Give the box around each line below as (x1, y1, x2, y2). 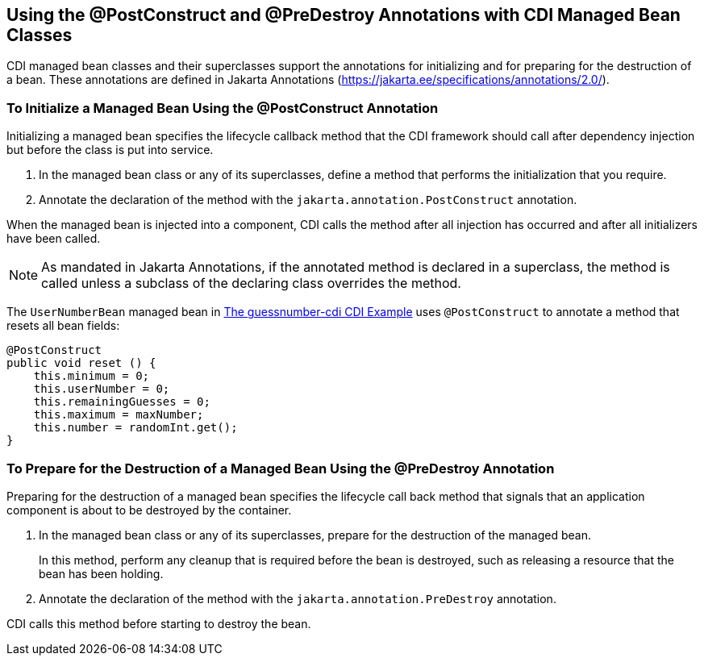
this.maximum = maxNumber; (33, 408, 204, 422)
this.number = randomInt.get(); (33, 421, 238, 435)
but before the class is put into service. (6, 143, 214, 157)
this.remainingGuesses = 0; (33, 395, 210, 409)
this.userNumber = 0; (33, 382, 170, 396)
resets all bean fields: (6, 319, 120, 333)
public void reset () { (6, 356, 156, 370)
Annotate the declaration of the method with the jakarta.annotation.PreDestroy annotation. (39, 591, 556, 606)
